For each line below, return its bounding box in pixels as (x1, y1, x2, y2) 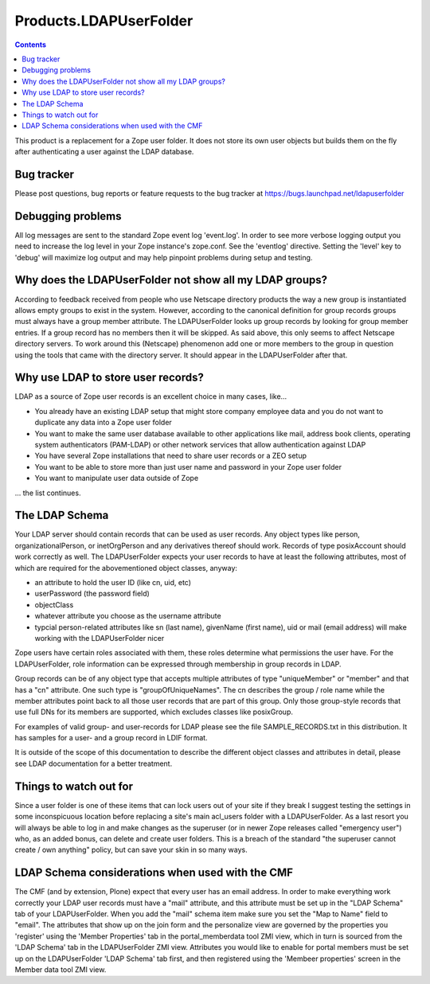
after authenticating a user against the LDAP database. (14, 147, 194, 157)
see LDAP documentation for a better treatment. (14, 759, 173, 768)
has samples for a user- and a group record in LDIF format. (14, 733, 208, 743)
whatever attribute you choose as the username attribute (34, 611, 222, 621)
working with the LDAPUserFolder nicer (34, 633, 165, 642)
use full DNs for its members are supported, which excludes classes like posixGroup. (14, 707, 294, 717)
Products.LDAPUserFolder (14, 12, 193, 29)
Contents (14, 40, 47, 49)
